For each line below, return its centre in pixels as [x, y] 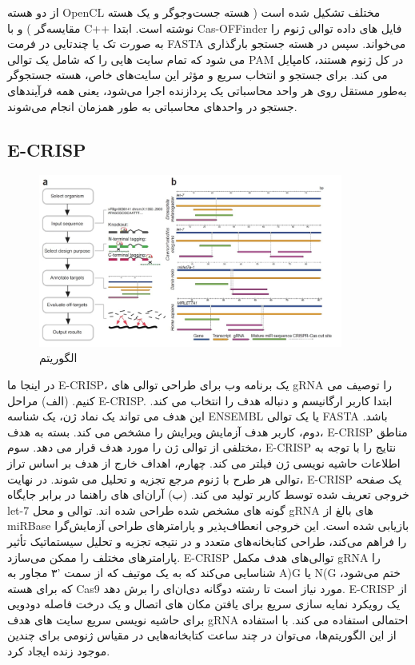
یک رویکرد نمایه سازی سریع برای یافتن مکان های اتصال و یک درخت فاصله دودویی [204, 604]
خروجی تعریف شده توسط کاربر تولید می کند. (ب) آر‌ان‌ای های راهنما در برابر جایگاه [208, 494]
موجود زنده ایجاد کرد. [59, 651]
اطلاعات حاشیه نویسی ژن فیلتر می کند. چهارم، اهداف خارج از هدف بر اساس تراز [204, 462]
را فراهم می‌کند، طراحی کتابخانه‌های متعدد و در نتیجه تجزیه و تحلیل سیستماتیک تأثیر [207, 541]
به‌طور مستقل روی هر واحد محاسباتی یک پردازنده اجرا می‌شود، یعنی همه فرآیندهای [207, 90]
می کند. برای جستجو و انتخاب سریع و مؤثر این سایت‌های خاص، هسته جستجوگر [198, 75]
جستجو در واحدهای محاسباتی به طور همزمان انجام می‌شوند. [152, 106]
